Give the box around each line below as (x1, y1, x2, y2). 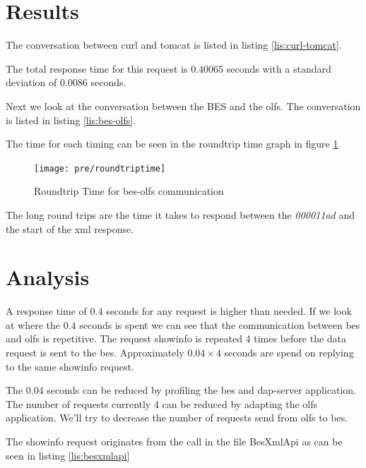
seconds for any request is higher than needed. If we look (106, 304, 352, 318)
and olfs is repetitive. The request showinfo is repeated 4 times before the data (6, 331, 347, 346)
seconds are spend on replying (224, 345, 354, 360)
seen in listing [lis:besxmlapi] (6, 448, 130, 462)
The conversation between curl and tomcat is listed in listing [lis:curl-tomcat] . (6, 37, 342, 52)
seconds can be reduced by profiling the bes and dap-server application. (47, 383, 356, 397)
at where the (6, 317, 61, 332)
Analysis (6, 263, 90, 292)
